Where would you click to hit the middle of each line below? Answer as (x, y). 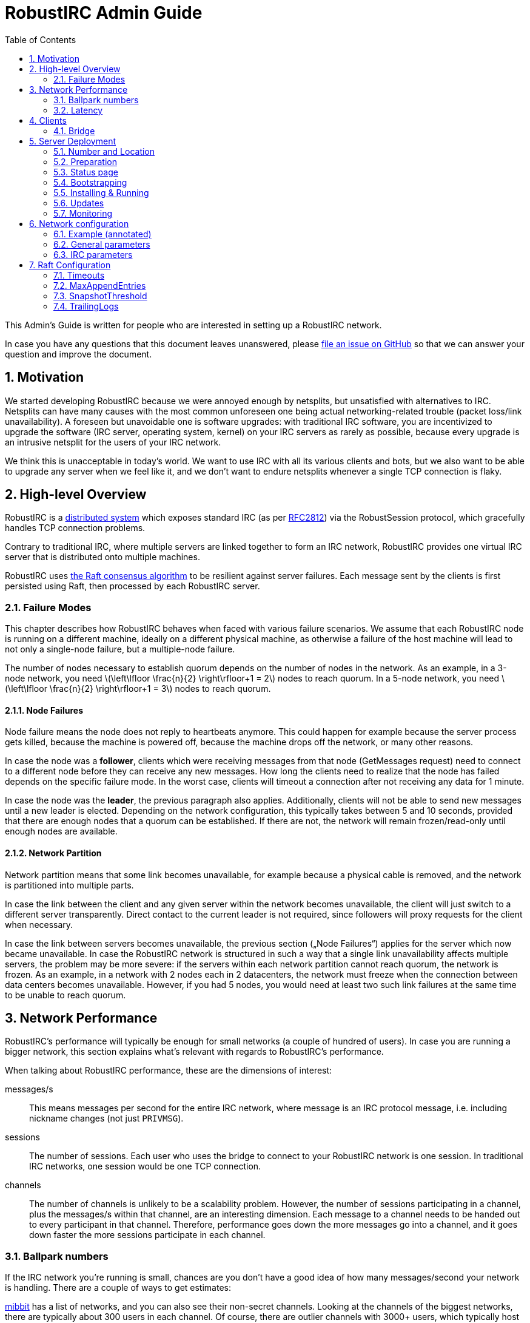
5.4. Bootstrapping (90, 182)
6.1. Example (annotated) (102, 234)
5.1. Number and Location (104, 151)
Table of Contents (41, 39)
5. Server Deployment (72, 141)
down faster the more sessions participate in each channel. (147, 1235)
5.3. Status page (86, 172)
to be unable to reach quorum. (65, 995)
